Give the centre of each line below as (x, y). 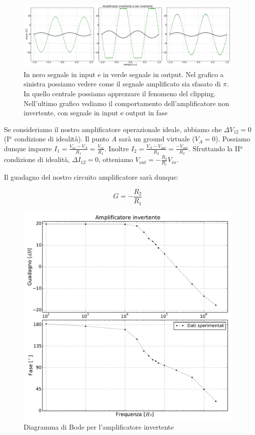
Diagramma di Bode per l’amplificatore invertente (99, 427)
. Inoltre (116, 148)
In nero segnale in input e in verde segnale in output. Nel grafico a (124, 74)
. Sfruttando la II (214, 148)
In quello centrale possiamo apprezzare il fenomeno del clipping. (120, 93)
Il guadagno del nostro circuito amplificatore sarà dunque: (91, 177)
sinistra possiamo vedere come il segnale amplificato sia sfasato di (122, 84)
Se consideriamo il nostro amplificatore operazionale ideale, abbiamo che (113, 129)
